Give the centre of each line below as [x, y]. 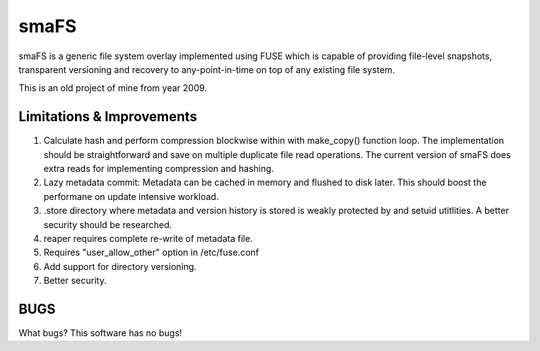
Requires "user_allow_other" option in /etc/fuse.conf [151, 252]
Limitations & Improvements [108, 116]
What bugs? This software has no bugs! [100, 333]
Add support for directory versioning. [120, 266]
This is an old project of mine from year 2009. [113, 88]
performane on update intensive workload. [131, 196]
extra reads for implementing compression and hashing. [159, 169]
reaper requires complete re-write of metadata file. [148, 238]
